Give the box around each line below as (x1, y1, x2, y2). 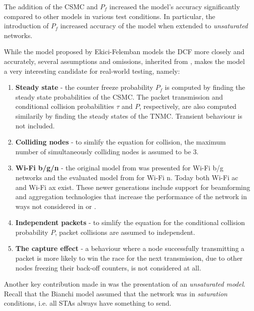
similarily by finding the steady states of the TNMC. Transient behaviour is (15, 110, 242, 121)
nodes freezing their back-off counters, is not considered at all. (15, 262, 201, 272)
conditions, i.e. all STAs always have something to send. (4, 298, 171, 308)
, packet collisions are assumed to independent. (55, 227, 195, 237)
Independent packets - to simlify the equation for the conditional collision (15, 217, 245, 228)
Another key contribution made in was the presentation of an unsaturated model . (4, 279, 246, 289)
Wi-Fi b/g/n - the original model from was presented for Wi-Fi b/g (15, 163, 224, 173)
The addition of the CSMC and (4, 1, 98, 11)
